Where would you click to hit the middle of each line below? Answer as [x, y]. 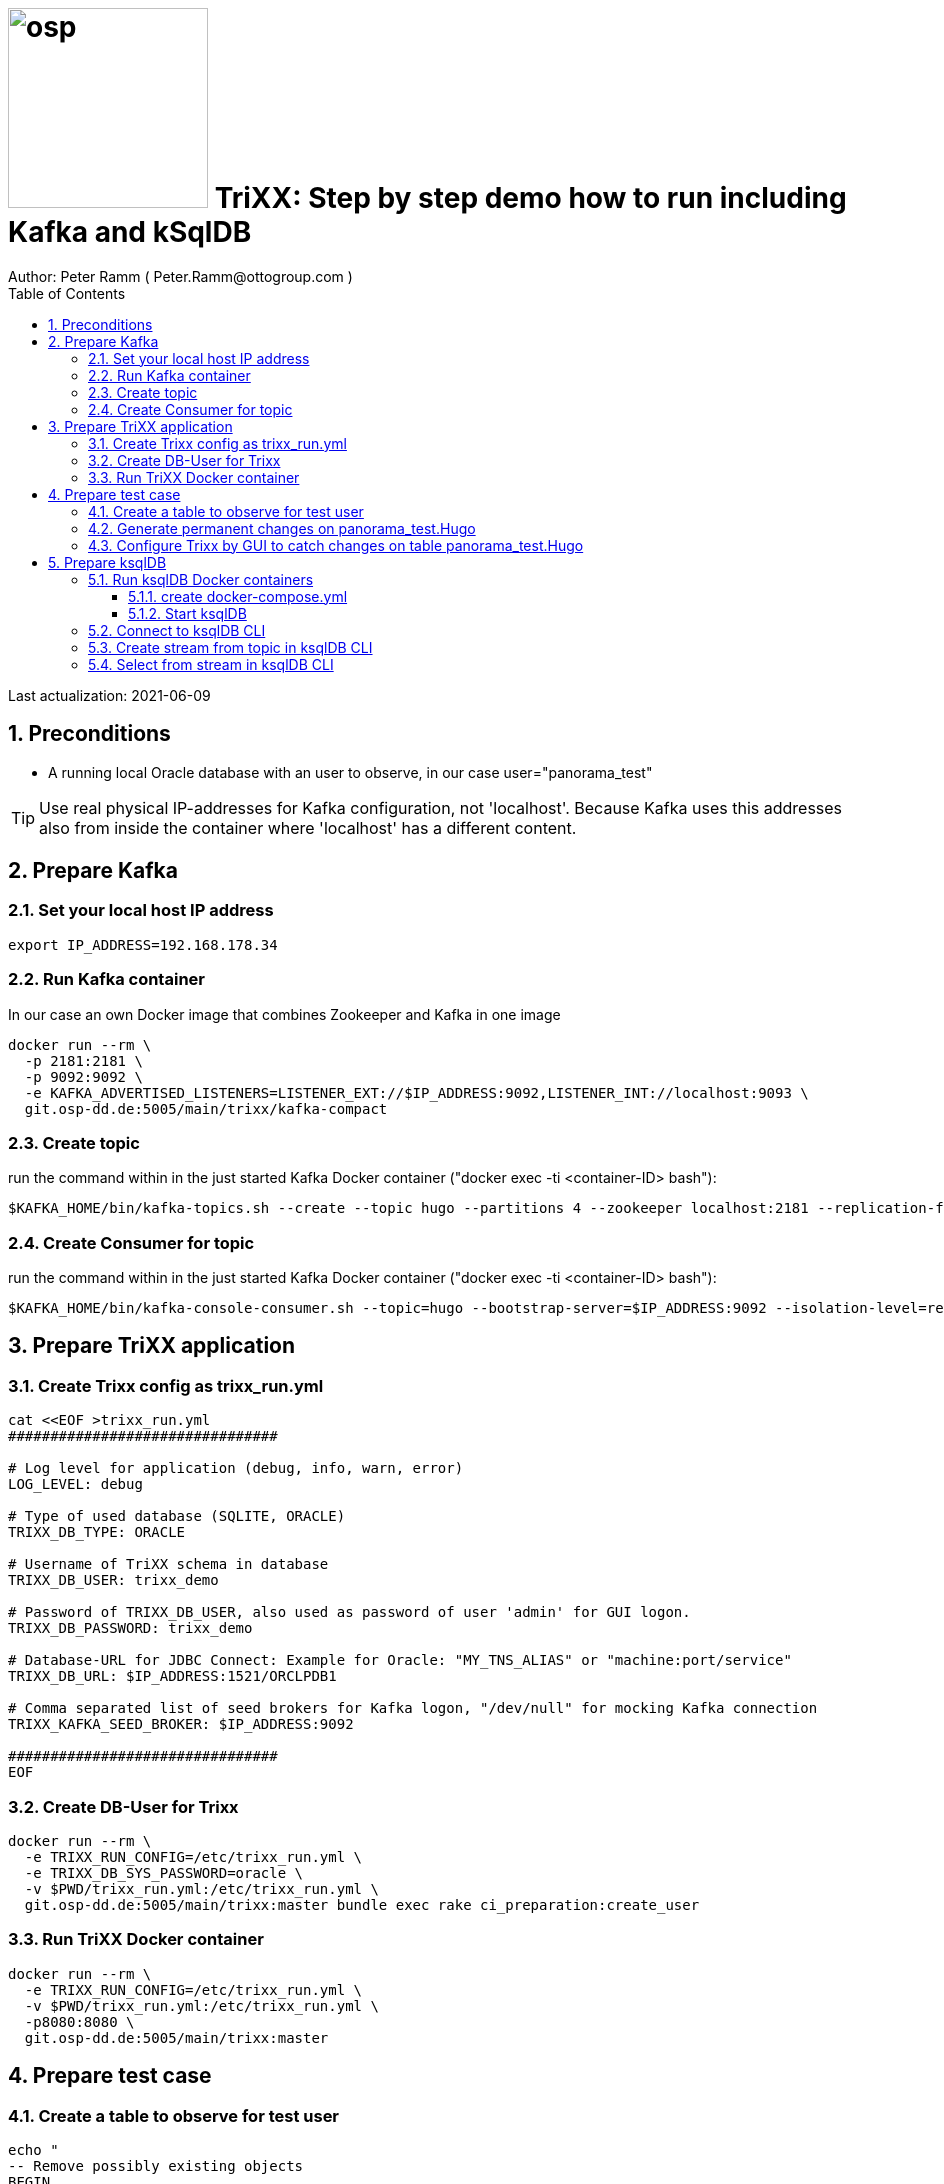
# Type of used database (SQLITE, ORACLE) [177, 1516]
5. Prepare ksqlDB [107, 562]
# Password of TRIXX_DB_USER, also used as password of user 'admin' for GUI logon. [349, 1612]
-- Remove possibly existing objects [156, 2166]
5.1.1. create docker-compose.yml [238, 596]
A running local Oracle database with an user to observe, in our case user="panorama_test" [350, 772]
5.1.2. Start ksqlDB [187, 613]
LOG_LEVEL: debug [75, 1484]
